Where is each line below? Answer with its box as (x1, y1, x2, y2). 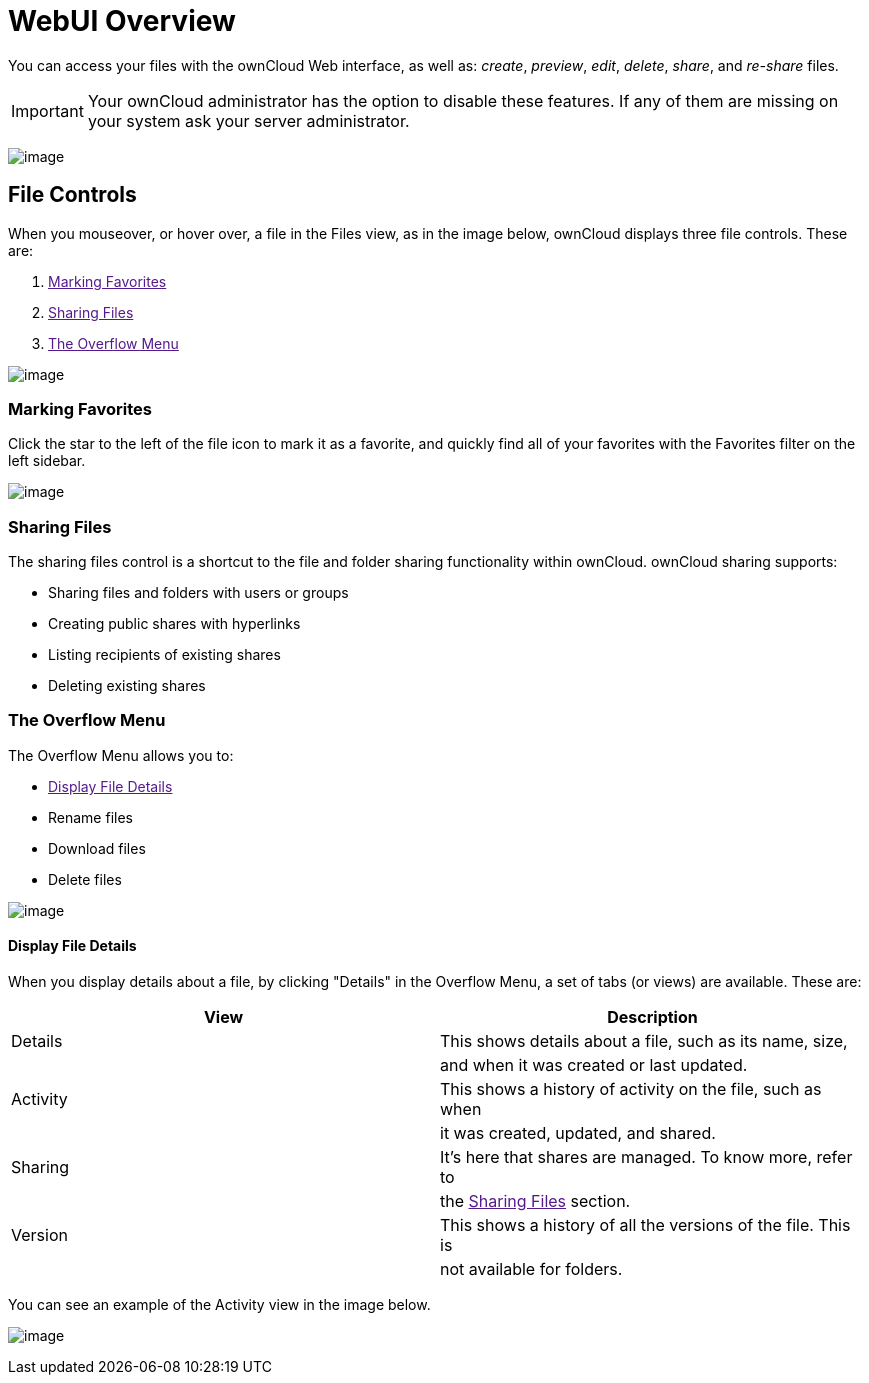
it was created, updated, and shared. (440, 1123, 716, 1144)
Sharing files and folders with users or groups (48, 584, 349, 602)
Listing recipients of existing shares (48, 646, 281, 664)
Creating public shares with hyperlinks (48, 615, 301, 633)
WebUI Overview (8, 4, 236, 38)
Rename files (48, 808, 133, 826)
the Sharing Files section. (440, 1191, 631, 1212)
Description (607, 1007, 698, 1028)
